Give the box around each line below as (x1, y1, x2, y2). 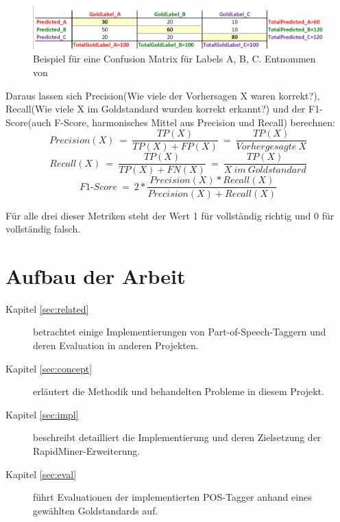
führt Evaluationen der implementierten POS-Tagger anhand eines (33, 490, 312, 504)
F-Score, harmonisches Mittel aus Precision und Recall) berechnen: (54, 115, 335, 129)
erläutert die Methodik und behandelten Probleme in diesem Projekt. (33, 384, 324, 399)
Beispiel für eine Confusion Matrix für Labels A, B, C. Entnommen (33, 51, 316, 66)
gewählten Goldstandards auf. (33, 503, 158, 517)
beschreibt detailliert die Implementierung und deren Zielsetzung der (33, 430, 321, 444)
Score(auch (5, 115, 51, 129)
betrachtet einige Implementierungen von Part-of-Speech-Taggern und (33, 324, 326, 339)
